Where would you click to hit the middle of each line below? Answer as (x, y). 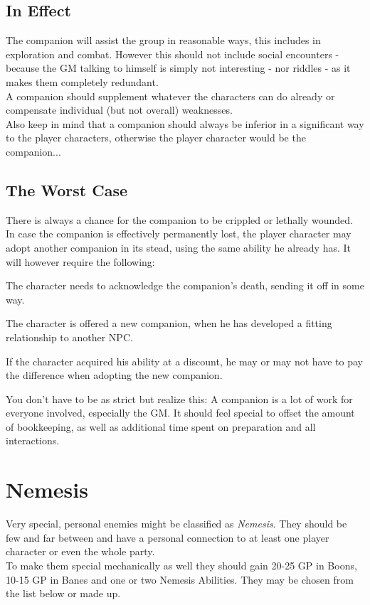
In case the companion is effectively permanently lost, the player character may (179, 234)
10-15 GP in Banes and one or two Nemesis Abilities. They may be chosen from (180, 579)
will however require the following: (80, 261)
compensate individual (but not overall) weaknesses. (119, 110)
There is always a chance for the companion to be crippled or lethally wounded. (179, 219)
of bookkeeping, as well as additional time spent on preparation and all (161, 426)
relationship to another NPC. (69, 337)
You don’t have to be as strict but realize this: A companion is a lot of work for (179, 398)
